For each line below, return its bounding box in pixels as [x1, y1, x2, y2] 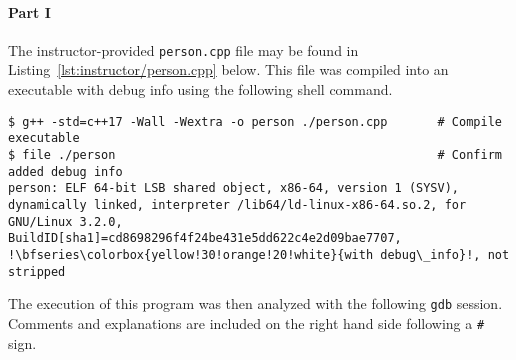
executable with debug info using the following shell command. [8, 79, 393, 100]
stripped [8, 264, 66, 279]
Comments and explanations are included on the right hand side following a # [8, 312, 485, 333]
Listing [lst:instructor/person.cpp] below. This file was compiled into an [8, 59, 449, 80]
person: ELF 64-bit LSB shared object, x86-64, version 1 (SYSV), [8, 181, 460, 196]
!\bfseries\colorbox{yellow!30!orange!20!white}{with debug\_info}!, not [8, 247, 510, 262]
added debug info [8, 164, 123, 179]
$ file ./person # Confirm [8, 147, 502, 162]
